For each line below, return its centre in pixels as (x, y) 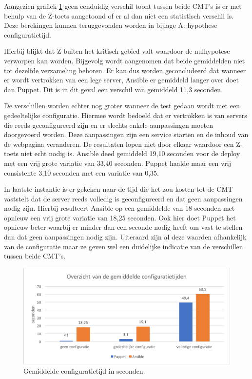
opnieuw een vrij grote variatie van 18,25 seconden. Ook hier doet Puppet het (120, 217)
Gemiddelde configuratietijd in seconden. (84, 371)
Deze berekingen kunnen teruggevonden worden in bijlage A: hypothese (111, 25)
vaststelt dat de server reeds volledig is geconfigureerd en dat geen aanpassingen (123, 198)
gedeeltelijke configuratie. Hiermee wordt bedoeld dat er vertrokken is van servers (126, 115)
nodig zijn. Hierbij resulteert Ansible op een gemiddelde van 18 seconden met (119, 208)
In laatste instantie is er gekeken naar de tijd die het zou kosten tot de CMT (118, 189)
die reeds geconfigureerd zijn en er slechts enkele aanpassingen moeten (109, 125)
